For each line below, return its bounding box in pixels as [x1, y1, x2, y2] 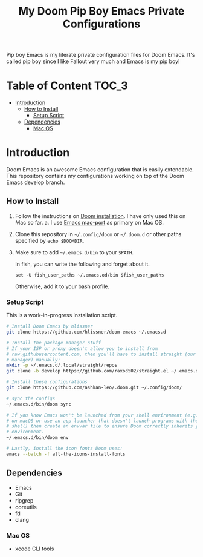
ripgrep [14, 496, 34, 504]
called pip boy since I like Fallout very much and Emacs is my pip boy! [6, 58, 180, 65]
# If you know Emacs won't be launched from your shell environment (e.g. [6, 412, 199, 418]
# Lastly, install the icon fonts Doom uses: [6, 446, 123, 452]
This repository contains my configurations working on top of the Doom [6, 173, 184, 180]
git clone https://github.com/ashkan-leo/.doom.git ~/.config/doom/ [6, 384, 182, 391]
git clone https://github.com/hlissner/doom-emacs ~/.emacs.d [6, 329, 166, 335]
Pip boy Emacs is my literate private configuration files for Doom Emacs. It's [6, 51, 195, 59]
